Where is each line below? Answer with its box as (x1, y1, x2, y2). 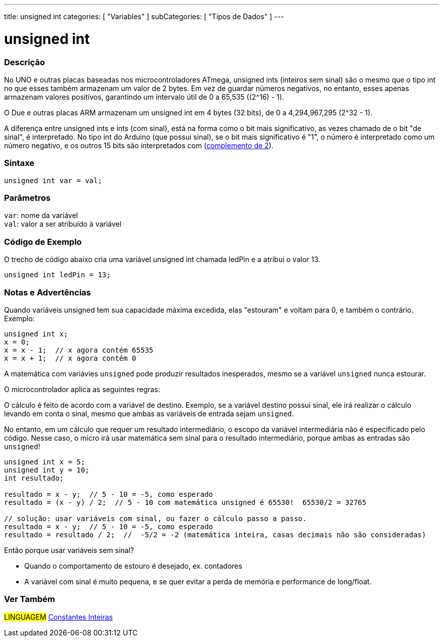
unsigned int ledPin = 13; (4, 271, 111, 279)
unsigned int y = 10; (4, 465, 90, 474)
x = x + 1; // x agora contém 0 (4, 354, 137, 362)
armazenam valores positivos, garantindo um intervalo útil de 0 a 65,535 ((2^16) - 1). (4, 92, 284, 101)
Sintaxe (4, 158, 34, 168)
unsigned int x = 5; (4, 457, 85, 466)
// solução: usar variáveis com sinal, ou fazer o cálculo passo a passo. (4, 514, 307, 523)
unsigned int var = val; (4, 176, 102, 185)
